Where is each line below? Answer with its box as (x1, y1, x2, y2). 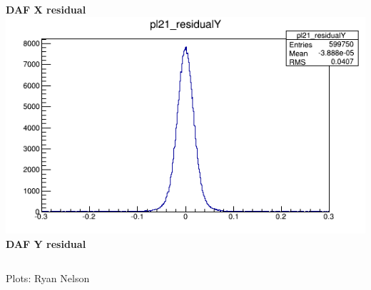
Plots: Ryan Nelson (6, 270, 90, 285)
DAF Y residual (6, 237, 86, 252)
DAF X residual (6, 2, 86, 16)
